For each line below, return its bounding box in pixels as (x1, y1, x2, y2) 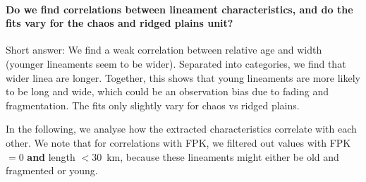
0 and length (18, 149, 75, 164)
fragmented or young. (6, 163, 98, 178)
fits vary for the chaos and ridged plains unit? (6, 16, 233, 30)
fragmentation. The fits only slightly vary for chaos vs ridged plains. (6, 97, 300, 112)
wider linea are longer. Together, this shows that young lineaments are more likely (6, 70, 360, 85)
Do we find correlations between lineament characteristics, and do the (6, 1, 353, 16)
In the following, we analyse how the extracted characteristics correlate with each (6, 121, 357, 136)
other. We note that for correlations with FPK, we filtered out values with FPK (6, 135, 351, 150)
